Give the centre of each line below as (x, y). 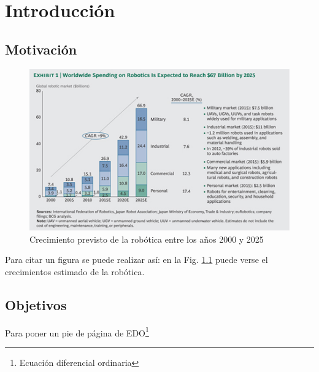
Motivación (41, 49)
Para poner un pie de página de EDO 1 (77, 332)
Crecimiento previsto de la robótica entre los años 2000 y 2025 (147, 239)
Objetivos (36, 304)
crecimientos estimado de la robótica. (75, 271)
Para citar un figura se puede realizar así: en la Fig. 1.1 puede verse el (136, 260)
